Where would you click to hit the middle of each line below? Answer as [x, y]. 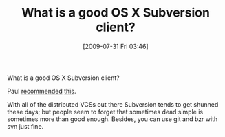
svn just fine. [25, 126]
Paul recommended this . [42, 91]
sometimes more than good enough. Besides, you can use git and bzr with [112, 119]
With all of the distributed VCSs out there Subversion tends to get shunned [113, 104]
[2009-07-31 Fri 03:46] [116, 46]
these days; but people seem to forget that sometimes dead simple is [105, 112]
